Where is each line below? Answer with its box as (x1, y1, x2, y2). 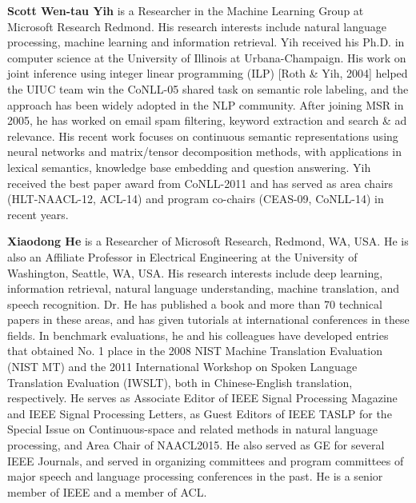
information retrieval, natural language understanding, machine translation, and (7, 280, 400, 297)
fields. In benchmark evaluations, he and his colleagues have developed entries (7, 326, 389, 343)
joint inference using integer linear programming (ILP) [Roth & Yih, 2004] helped (7, 65, 408, 82)
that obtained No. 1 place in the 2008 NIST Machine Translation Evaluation (7, 342, 382, 359)
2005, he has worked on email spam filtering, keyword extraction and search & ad (7, 112, 407, 129)
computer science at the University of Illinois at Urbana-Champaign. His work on (7, 49, 406, 66)
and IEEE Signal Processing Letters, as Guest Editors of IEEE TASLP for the (7, 405, 392, 421)
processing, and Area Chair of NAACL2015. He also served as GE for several (7, 437, 385, 453)
